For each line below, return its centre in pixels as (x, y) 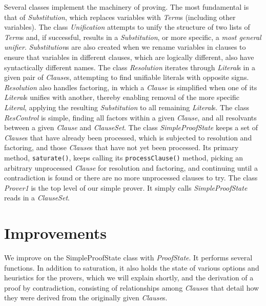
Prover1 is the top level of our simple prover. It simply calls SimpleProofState (126, 187)
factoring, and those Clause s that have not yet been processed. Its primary (121, 147)
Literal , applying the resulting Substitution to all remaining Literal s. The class (127, 107)
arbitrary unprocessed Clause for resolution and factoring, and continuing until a (131, 167)
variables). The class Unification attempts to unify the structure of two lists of (127, 27)
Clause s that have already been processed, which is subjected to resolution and (128, 137)
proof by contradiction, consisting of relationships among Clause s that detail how (132, 287)
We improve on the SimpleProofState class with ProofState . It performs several (128, 258)
